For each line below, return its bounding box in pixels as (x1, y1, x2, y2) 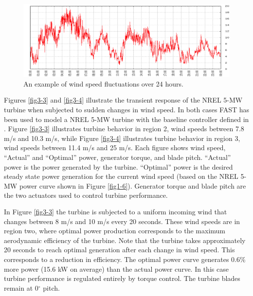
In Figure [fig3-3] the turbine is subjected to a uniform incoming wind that (4, 207, 227, 217)
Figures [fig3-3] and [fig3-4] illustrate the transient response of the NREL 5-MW (4, 95, 243, 105)
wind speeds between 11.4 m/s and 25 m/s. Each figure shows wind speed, (4, 142, 226, 153)
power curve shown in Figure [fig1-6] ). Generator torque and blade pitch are (19, 180, 246, 191)
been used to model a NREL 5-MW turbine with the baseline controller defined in (4, 114, 249, 124)
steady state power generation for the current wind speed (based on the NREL (4, 171, 238, 181)
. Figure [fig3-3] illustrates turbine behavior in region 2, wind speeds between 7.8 (4, 123, 244, 134)
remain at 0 (4, 282, 38, 293)
